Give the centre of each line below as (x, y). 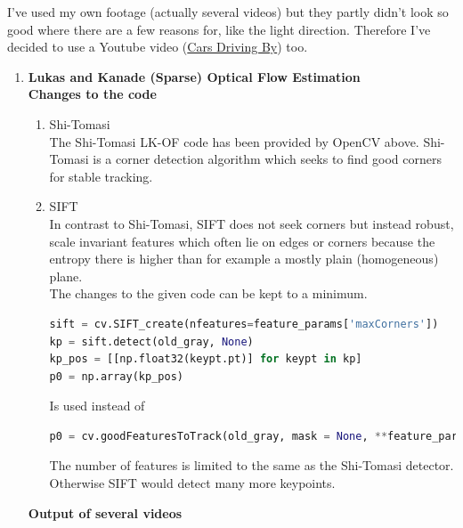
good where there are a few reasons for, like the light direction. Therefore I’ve (219, 29)
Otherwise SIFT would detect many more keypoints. (192, 483)
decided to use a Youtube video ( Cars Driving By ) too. (158, 47)
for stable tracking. (101, 176)
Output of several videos (105, 512)
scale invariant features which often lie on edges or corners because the (242, 241)
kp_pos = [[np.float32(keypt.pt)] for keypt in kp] (206, 359)
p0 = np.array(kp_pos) (116, 376)
